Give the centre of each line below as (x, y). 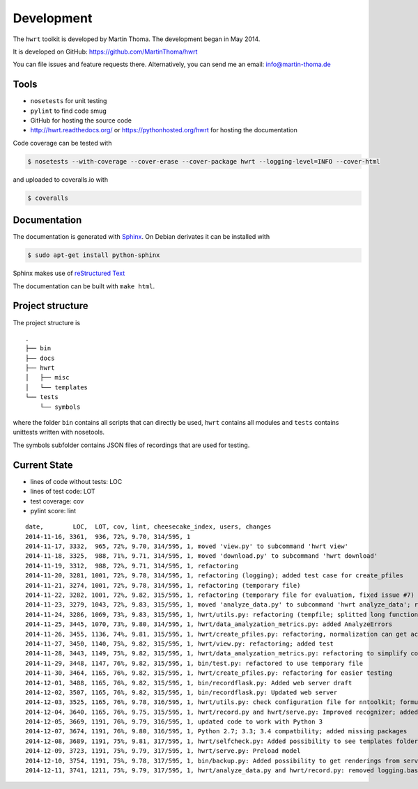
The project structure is (46, 322)
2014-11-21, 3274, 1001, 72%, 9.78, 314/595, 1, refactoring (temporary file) (163, 585)
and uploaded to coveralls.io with (60, 179)
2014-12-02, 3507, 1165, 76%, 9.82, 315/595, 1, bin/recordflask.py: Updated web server (181, 692)
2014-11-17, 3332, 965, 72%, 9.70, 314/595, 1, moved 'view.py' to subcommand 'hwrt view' (187, 546)
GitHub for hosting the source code (81, 120)
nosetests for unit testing (69, 101)
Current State (43, 465)
